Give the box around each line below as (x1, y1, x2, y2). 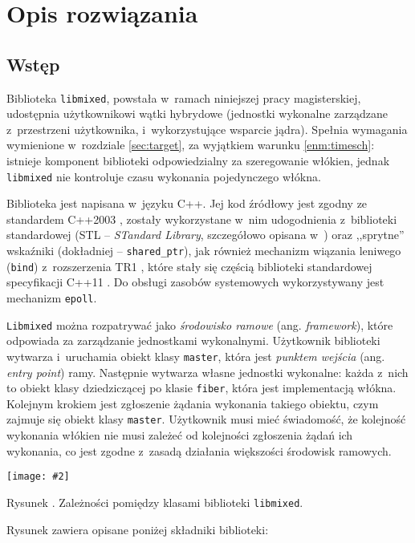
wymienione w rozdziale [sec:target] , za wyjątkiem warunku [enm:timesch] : (6, 136, 375, 153)
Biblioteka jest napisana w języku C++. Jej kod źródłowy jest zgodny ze (6, 195, 368, 212)
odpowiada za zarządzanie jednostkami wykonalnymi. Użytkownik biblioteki (6, 332, 380, 349)
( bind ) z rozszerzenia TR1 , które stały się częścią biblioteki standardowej (6, 257, 372, 274)
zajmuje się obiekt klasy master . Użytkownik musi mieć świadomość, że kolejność (6, 411, 406, 428)
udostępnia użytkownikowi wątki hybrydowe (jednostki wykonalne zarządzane (6, 105, 389, 122)
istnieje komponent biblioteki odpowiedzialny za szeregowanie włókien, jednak (6, 152, 390, 169)
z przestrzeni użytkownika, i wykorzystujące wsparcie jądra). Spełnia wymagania (6, 120, 408, 137)
